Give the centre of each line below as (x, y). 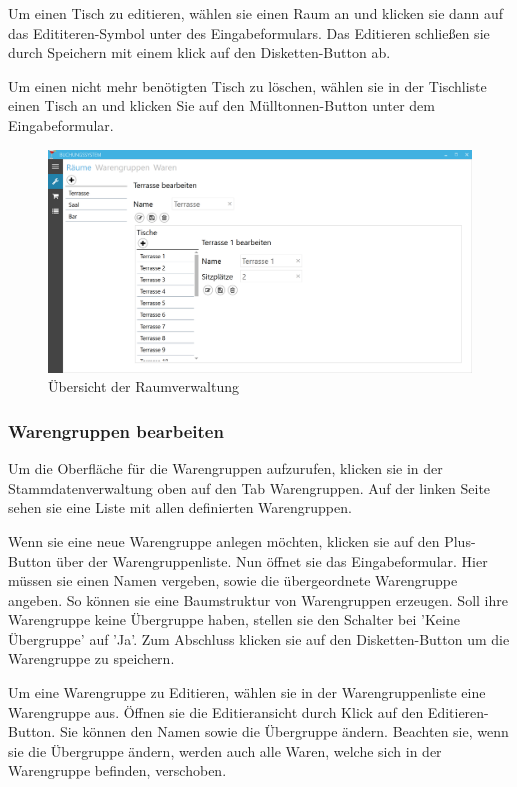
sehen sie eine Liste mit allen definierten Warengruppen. (180, 507)
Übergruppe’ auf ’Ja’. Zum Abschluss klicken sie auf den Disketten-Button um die (259, 638)
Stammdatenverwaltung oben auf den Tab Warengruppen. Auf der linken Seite (249, 487)
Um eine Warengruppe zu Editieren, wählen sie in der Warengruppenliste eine (247, 692)
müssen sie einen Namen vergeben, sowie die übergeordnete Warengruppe (233, 580)
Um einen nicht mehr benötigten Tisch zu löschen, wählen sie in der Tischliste (247, 85)
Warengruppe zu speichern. (91, 658)
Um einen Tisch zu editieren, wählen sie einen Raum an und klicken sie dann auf (256, 13)
